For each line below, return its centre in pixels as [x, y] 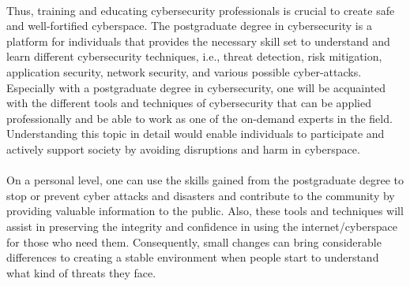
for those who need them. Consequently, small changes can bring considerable [194, 241]
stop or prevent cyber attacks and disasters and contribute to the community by [201, 195]
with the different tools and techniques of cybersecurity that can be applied [189, 103]
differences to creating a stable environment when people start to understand [193, 257]
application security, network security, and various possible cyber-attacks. [184, 71]
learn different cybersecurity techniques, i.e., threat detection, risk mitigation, [194, 56]
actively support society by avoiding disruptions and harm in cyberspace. [183, 149]
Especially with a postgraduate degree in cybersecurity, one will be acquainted [196, 87]
